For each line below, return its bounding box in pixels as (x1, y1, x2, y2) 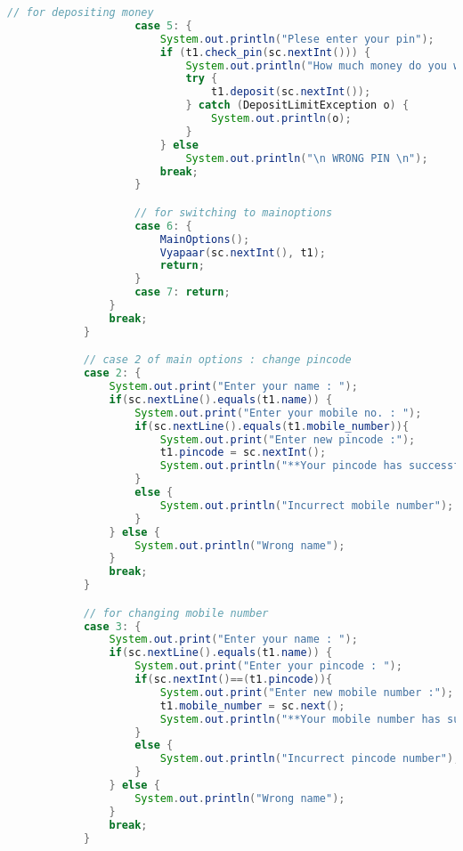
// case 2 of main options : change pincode (83, 353, 352, 367)
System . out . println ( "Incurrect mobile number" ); (159, 498, 454, 512)
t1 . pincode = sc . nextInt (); (159, 446, 327, 459)
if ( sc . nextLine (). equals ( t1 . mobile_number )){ (134, 419, 410, 433)
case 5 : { (134, 19, 192, 32)
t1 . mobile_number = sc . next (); (159, 699, 345, 712)
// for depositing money (7, 6, 154, 19)
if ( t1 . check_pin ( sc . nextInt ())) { (159, 45, 371, 59)
